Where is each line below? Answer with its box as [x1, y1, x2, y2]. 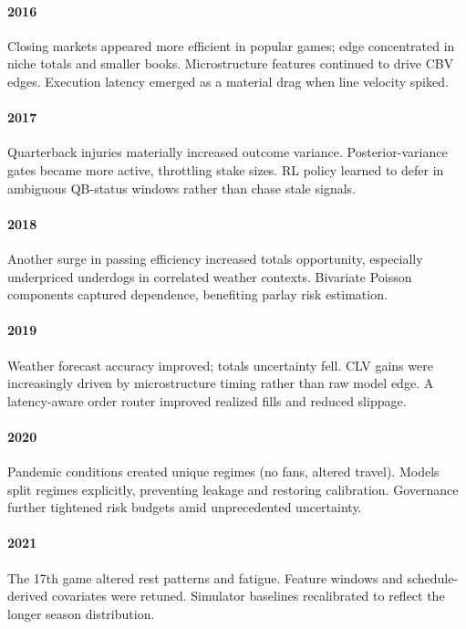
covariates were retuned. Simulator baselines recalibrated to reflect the [52, 586, 445, 605]
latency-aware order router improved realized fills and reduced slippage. [7, 391, 407, 410]
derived [7, 586, 48, 605]
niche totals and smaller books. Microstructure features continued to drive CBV [7, 54, 454, 73]
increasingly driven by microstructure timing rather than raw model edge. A [7, 373, 434, 393]
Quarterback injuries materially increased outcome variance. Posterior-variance [7, 142, 448, 162]
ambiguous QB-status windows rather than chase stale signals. [7, 178, 356, 197]
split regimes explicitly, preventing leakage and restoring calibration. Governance [7, 479, 459, 498]
